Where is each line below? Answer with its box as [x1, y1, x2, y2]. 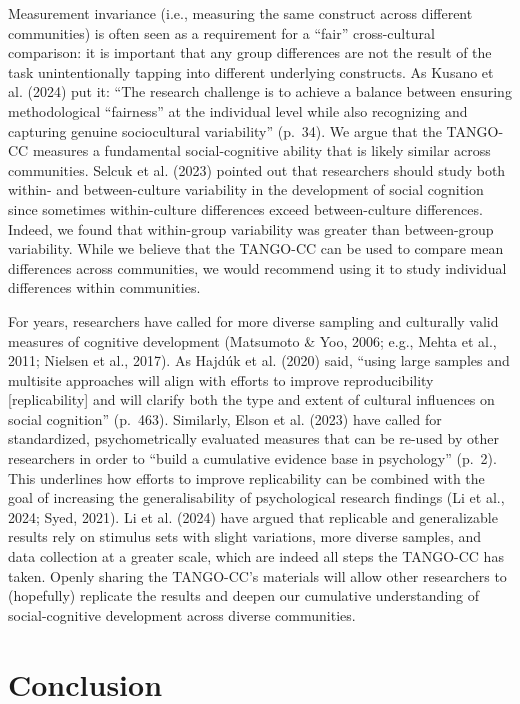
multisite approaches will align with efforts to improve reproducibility [8, 369, 434, 390]
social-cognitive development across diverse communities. [8, 604, 356, 625]
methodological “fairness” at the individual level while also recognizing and [8, 100, 468, 121]
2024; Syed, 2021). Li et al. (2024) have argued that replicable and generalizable [8, 506, 498, 527]
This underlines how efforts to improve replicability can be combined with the [8, 467, 485, 488]
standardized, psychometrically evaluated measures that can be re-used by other [8, 428, 499, 449]
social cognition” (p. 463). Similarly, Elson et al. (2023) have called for [8, 408, 442, 429]
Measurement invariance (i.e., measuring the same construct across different [8, 3, 473, 23]
